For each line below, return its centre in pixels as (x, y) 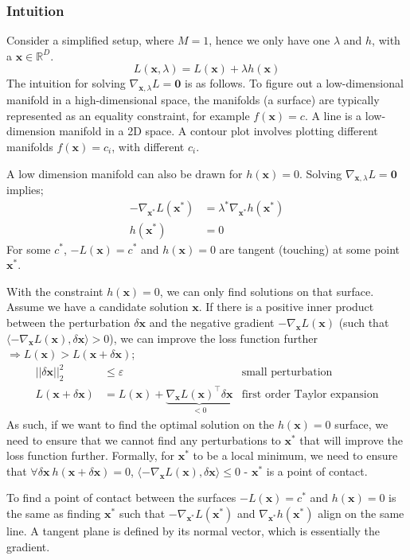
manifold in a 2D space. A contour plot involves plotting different (219, 131)
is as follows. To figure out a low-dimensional (294, 83)
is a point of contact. (317, 471)
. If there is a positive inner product (286, 307)
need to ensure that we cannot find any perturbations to (144, 439)
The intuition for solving (66, 83)
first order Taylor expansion (310, 394)
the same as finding (54, 513)
